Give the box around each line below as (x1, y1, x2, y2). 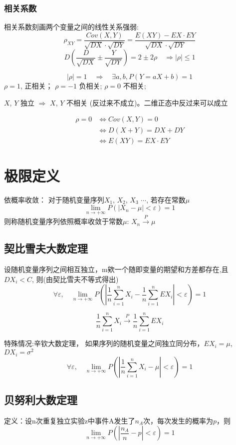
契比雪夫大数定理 (4, 240, 88, 256)
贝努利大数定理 (4, 391, 77, 407)
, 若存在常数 (146, 194, 186, 204)
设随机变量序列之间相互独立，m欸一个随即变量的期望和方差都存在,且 (4, 264, 229, 274)
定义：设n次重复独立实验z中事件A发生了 (4, 415, 135, 425)
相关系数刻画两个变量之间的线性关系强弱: (4, 21, 139, 32)
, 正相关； (20, 80, 53, 91)
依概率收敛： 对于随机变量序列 (4, 194, 104, 204)
